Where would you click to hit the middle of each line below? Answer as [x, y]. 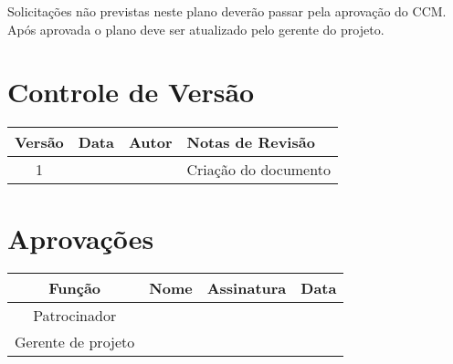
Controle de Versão [131, 92]
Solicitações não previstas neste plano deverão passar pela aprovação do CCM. [227, 11]
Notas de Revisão [251, 142]
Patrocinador [75, 316]
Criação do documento [258, 170]
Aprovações [81, 238]
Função [75, 288]
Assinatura [247, 288]
